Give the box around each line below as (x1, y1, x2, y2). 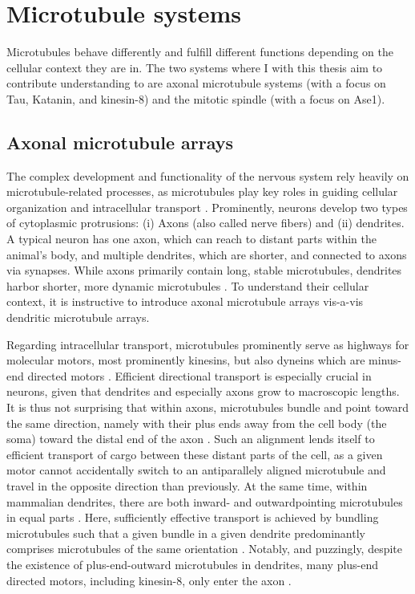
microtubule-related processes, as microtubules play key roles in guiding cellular (6, 183, 398, 200)
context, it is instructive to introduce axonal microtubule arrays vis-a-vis (6, 293, 364, 310)
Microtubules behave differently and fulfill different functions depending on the (6, 43, 393, 60)
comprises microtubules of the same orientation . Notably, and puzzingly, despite (6, 540, 403, 557)
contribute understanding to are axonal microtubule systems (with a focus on (6, 75, 386, 92)
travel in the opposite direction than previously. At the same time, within (6, 477, 368, 494)
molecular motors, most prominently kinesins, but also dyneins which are (6, 352, 365, 368)
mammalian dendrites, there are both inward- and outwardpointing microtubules (6, 493, 403, 510)
